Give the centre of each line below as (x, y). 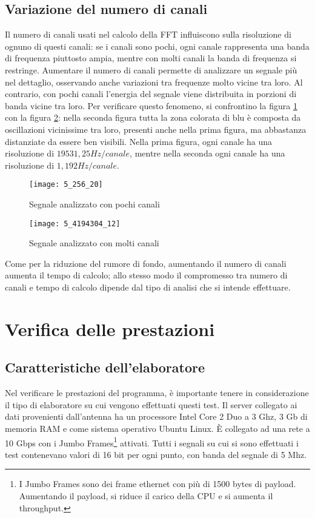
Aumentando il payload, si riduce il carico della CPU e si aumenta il (146, 496)
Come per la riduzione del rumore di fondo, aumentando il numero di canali (146, 263)
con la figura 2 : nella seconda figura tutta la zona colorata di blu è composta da (153, 117)
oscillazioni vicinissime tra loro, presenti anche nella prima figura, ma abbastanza (156, 129)
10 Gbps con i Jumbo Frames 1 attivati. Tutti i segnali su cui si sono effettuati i (152, 442)
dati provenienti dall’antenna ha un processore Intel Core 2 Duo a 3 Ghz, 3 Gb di (156, 416)
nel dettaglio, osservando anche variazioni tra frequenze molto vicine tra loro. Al (154, 82)
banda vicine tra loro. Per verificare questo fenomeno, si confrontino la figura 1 (151, 105)
